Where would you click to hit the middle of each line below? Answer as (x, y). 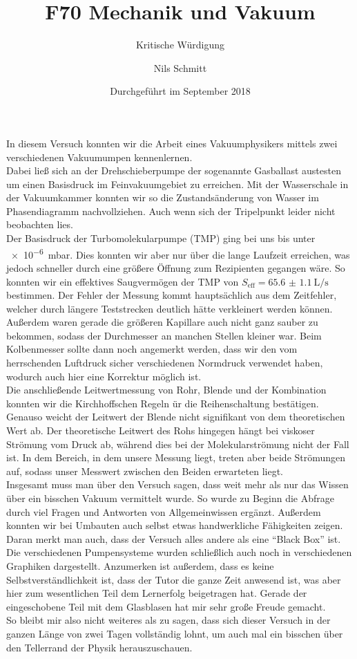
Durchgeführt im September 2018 (180, 91)
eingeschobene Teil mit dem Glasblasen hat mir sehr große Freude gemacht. (166, 606)
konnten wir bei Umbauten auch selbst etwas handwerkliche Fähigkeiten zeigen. (175, 525)
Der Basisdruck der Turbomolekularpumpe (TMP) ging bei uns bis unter (161, 238)
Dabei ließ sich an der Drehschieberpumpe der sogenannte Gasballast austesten (174, 170)
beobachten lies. (40, 224)
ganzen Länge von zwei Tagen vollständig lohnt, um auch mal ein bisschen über (175, 633)
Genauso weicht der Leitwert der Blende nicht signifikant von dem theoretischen (176, 417)
